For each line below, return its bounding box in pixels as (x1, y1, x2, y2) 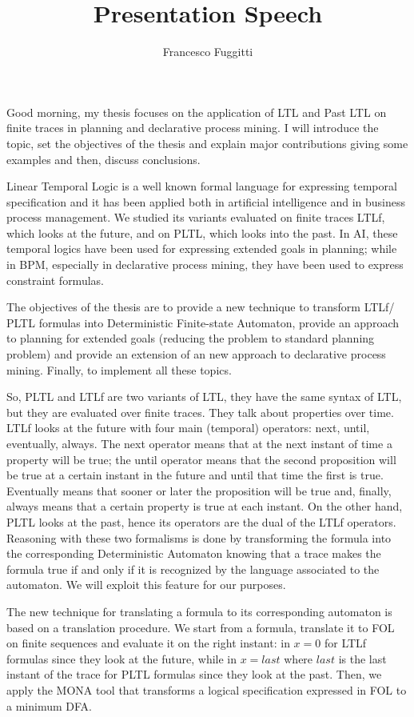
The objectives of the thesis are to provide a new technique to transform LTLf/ (6, 298, 395, 315)
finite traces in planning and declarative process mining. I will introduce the (6, 119, 379, 136)
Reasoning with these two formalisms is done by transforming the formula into (6, 529, 392, 546)
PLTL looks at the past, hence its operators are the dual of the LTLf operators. (6, 513, 396, 530)
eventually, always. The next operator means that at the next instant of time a (6, 435, 392, 451)
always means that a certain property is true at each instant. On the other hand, (6, 498, 403, 515)
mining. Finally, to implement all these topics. (6, 361, 232, 378)
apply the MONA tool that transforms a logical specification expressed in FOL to (6, 681, 407, 698)
